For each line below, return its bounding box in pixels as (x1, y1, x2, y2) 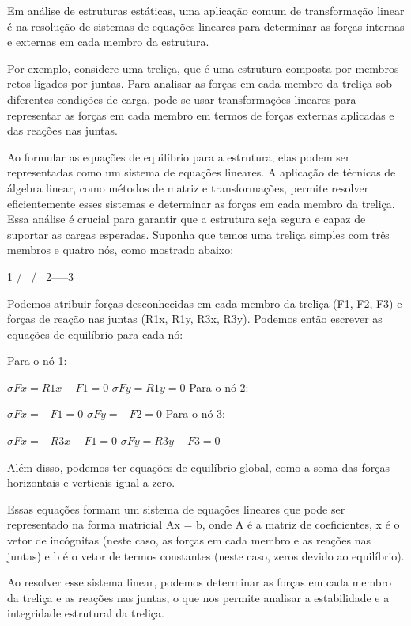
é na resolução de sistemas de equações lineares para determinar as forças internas (7, 17, 405, 34)
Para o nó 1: (7, 352, 67, 369)
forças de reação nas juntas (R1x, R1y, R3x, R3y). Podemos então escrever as (7, 310, 383, 327)
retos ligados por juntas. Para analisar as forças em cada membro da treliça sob (7, 75, 393, 92)
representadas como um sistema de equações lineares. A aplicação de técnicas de (7, 164, 396, 180)
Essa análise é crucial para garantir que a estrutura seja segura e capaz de (7, 211, 366, 227)
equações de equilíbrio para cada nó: (7, 325, 183, 342)
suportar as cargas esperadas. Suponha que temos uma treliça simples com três (7, 226, 390, 242)
